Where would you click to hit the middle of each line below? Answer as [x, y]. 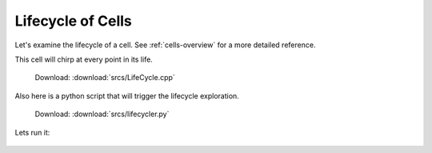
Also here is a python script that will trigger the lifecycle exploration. [127, 95]
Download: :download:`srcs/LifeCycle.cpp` [105, 78]
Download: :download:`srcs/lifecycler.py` [102, 114]
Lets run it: [32, 132]
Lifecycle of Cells [73, 21]
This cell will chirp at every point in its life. [84, 59]
